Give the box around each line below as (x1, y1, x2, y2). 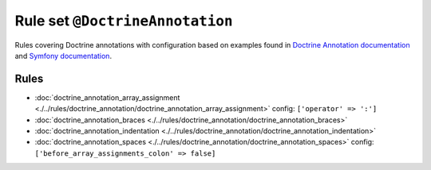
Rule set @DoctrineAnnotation (14, 12, 233, 29)
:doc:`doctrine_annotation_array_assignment (34, 92, 180, 102)
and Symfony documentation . (14, 51, 112, 60)
